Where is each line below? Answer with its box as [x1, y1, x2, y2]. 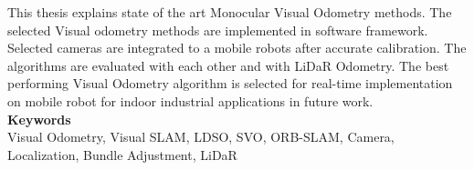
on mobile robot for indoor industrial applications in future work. [7, 91, 374, 110]
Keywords [7, 109, 71, 128]
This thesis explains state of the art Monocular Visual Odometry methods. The [7, 3, 452, 21]
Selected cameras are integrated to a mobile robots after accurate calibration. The [7, 38, 467, 57]
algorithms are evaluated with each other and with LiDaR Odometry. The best [7, 55, 449, 75]
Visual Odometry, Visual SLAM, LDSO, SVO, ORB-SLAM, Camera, [7, 127, 395, 146]
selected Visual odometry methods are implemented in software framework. [7, 20, 428, 39]
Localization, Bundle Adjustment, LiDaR [7, 145, 237, 164]
